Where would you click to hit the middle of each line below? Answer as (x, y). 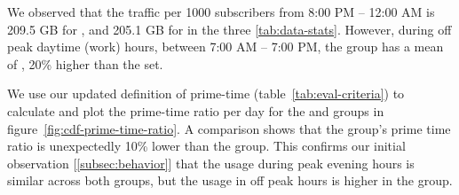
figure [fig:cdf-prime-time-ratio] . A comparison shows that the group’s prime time (229, 128)
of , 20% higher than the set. (85, 63)
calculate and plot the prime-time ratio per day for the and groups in (196, 110)
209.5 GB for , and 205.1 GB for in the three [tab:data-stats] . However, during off (229, 29)
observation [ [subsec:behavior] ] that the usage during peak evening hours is (211, 163)
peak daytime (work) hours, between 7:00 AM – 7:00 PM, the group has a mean (226, 47)
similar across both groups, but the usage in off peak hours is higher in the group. (230, 180)
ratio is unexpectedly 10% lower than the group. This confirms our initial (206, 146)
